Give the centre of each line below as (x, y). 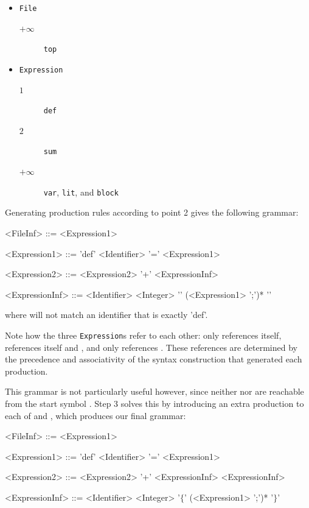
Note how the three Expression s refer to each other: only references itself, (143, 335)
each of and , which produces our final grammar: (95, 415)
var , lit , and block (81, 192)
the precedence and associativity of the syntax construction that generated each (154, 359)
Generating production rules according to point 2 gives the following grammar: (152, 212)
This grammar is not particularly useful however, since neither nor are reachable (154, 391)
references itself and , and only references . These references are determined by (151, 347)
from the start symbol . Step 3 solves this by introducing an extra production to (154, 403)
